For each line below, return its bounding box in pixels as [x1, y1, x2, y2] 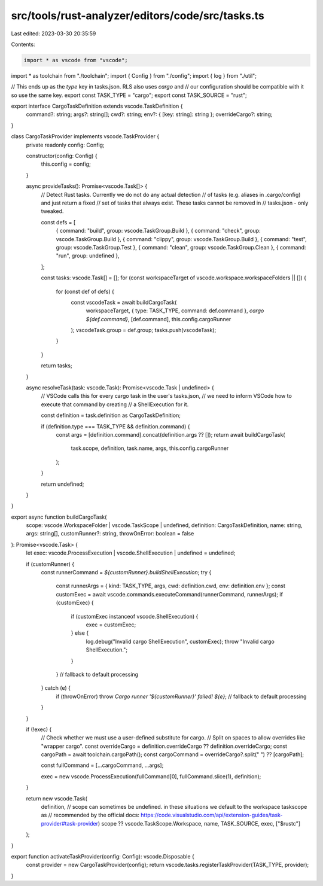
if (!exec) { [26, 726, 52, 733]
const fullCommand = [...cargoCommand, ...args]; [41, 762, 164, 769]
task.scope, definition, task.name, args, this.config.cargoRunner [71, 444, 229, 452]
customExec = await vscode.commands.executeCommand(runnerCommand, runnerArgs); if [56, 590, 284, 598]
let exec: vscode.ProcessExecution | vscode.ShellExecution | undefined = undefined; [26, 549, 236, 556]
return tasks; [41, 362, 72, 369]
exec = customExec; [86, 621, 136, 628]
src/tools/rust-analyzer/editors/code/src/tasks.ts [11, 9, 264, 22]
